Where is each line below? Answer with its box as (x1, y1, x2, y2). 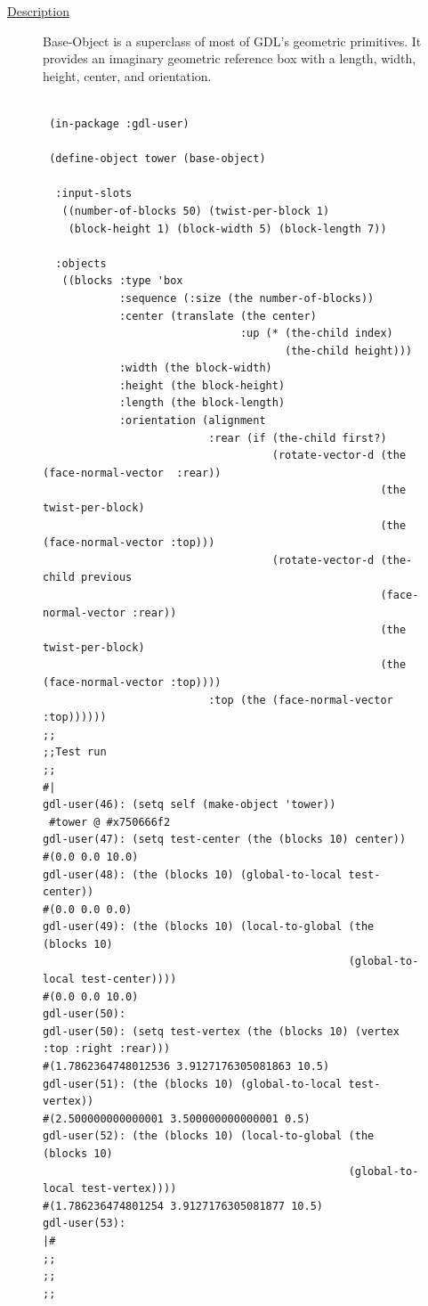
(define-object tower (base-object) (49, 152, 266, 166)
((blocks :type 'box (61, 274, 183, 288)
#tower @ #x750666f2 (49, 815, 171, 828)
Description (7, 2, 69, 20)
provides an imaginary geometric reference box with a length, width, (43, 49, 416, 68)
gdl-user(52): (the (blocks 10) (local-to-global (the (43, 1130, 375, 1143)
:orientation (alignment (118, 414, 266, 428)
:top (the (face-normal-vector (208, 693, 393, 706)
